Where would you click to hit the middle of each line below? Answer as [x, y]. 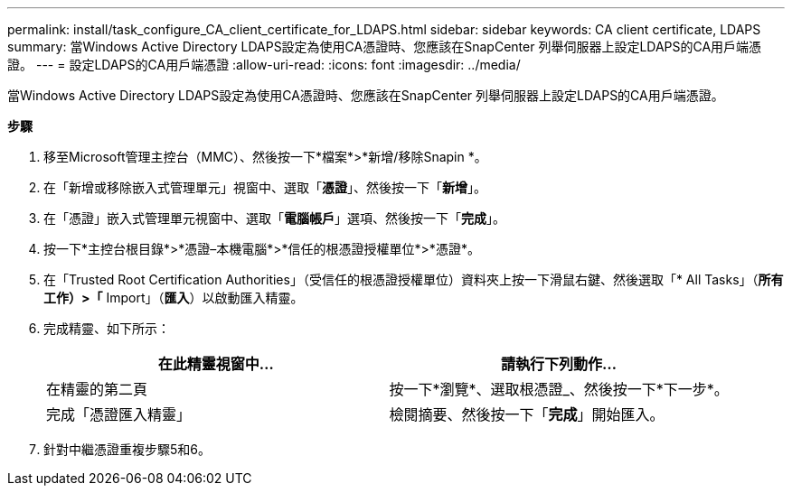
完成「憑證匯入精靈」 [119, 414]
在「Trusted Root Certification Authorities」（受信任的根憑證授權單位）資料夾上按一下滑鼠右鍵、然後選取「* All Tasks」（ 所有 [414, 279]
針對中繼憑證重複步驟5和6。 [127, 449]
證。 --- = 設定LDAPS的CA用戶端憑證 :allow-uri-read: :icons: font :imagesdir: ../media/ [264, 65]
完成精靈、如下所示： [107, 328]
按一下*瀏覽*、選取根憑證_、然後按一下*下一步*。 [559, 389]
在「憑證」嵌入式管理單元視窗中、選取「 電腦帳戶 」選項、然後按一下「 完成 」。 [274, 218]
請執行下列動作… [559, 364]
